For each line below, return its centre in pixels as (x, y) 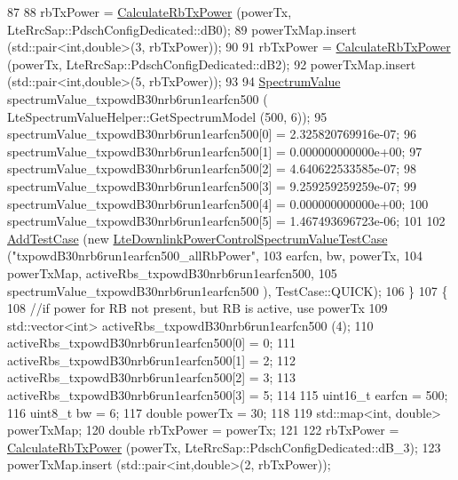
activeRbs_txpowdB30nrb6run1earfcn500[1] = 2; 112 (151, 360)
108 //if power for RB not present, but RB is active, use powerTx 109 (197, 308)
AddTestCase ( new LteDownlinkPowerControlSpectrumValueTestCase (197, 238)
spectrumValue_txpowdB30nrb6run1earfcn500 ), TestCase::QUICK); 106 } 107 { (228, 290)
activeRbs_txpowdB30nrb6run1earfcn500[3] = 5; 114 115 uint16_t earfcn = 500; (228, 395)
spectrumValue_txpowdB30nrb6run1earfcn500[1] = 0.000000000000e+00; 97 (215, 151)
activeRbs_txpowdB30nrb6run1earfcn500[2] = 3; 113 (151, 377)
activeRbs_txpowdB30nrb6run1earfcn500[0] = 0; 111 (151, 343)
